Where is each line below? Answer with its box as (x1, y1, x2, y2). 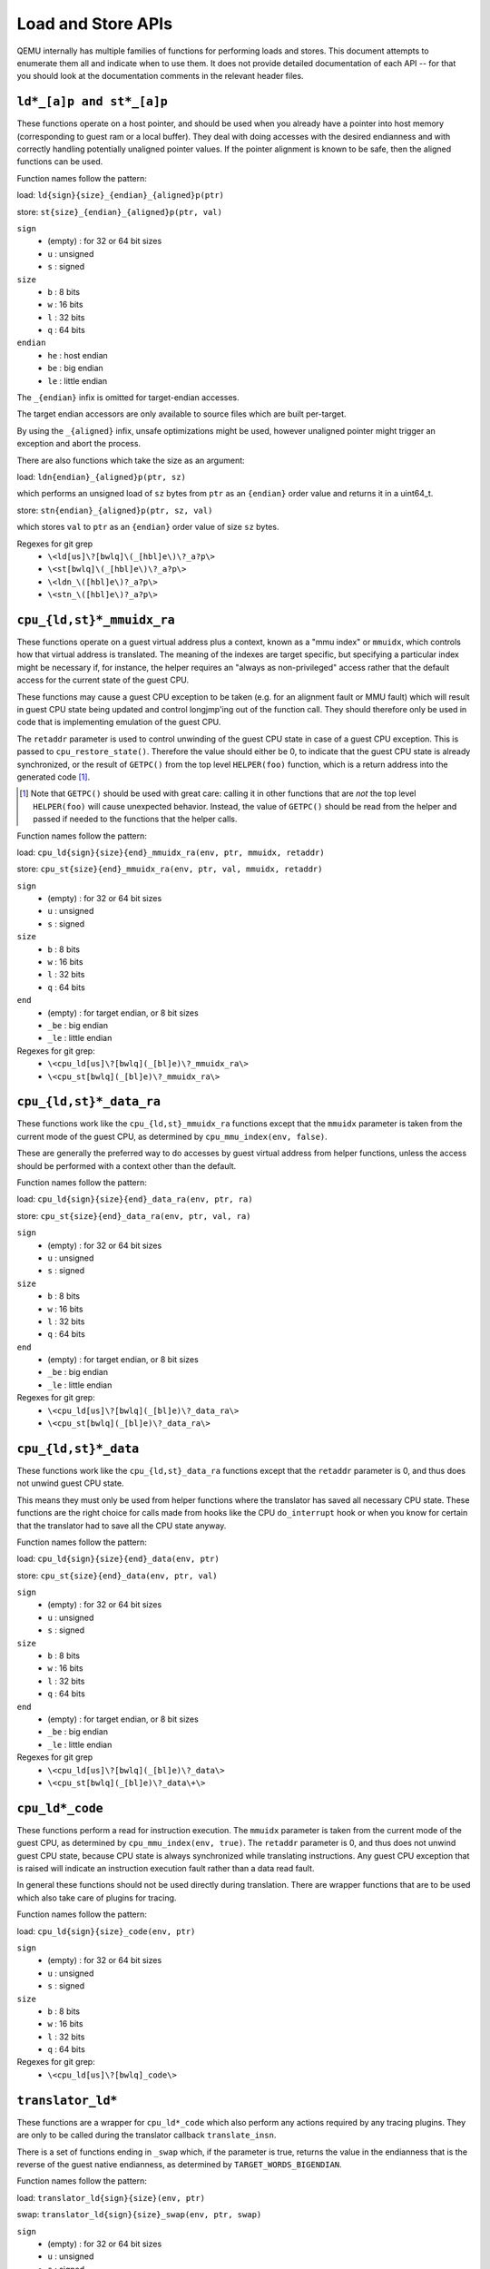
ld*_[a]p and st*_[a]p (16, 94, 168, 109)
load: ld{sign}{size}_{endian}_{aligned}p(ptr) (16, 190, 225, 201)
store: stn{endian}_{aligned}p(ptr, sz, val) (16, 505, 213, 516)
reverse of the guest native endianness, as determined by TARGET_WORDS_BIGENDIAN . (16, 2158, 342, 2169)
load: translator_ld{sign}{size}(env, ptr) (16, 2192, 206, 2203)
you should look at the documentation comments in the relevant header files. (16, 71, 304, 82)
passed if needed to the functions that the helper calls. (33, 813, 238, 825)
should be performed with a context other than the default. (16, 1160, 237, 1171)
